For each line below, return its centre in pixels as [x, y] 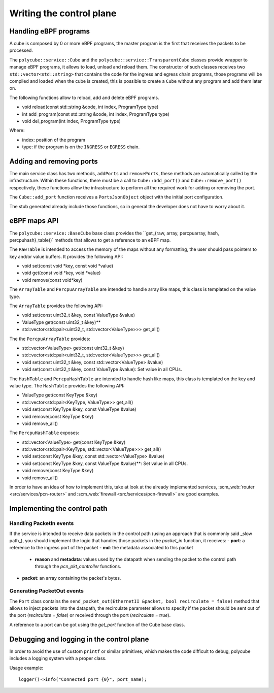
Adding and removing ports [54, 161]
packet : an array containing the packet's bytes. [72, 578]
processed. [21, 50]
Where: [17, 130]
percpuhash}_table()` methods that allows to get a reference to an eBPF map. [90, 240]
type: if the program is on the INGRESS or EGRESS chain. [81, 147]
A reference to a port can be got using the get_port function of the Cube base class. [97, 624]
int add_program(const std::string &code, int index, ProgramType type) [96, 114]
